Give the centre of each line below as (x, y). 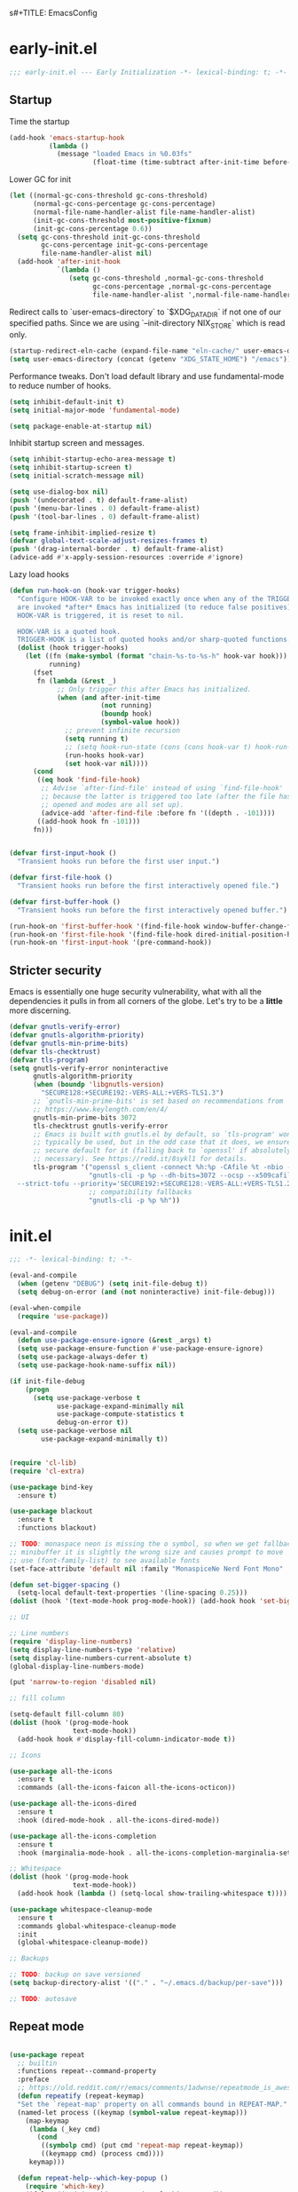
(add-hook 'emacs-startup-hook (67, 138)
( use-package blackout (51, 1511)
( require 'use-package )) (63, 1316)
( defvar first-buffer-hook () (65, 902)
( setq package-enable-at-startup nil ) (81, 426)
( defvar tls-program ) (49, 1060)
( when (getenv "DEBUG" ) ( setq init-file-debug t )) (113, 1284)
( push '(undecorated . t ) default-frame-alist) (99, 500)
